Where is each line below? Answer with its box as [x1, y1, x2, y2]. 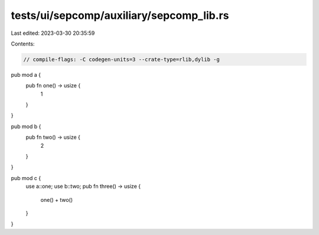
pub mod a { [11, 71, 41, 78]
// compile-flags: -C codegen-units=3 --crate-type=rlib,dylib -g [23, 56, 220, 63]
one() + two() [40, 196, 73, 203]
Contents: [11, 40, 35, 47]
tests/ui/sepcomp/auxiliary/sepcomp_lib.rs [11, 9, 229, 22]
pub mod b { [11, 123, 41, 130]
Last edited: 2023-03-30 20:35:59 [11, 30, 95, 37]
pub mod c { [11, 174, 41, 181]
